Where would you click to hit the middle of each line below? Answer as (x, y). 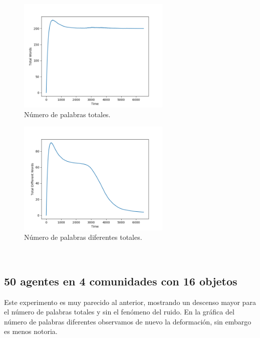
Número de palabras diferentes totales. (83, 237)
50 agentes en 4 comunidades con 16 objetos (121, 281)
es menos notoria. (31, 331)
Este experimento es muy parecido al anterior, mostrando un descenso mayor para (130, 302)
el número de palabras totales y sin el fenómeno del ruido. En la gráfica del (119, 312)
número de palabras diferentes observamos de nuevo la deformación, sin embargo (128, 321)
